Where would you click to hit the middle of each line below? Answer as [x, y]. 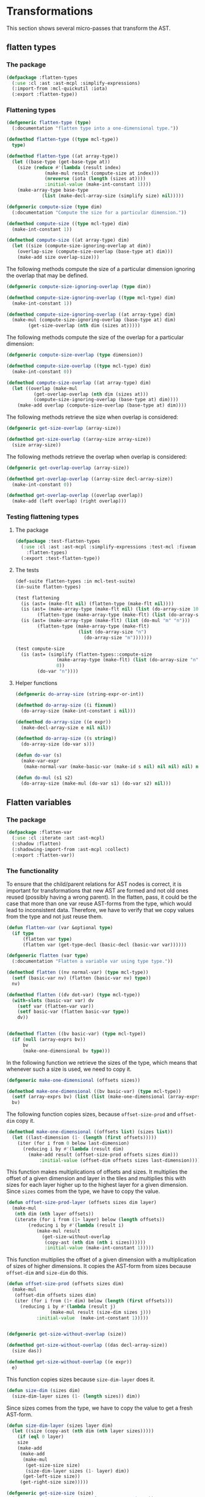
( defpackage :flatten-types [42, 78]
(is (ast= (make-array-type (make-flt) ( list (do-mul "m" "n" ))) [106, 621]
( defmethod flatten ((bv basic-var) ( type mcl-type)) [76, 1034]
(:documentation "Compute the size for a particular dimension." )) [99, 212]
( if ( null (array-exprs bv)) [49, 1040]
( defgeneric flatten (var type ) [47, 956]
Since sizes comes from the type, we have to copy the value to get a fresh [100, 1408]
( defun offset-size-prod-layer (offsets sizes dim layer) [81, 1203]
